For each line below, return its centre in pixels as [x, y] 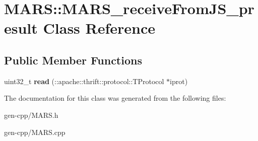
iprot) [179, 81]
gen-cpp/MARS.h [31, 115]
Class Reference [99, 28]
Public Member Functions [73, 60]
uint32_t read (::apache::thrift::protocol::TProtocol [84, 81]
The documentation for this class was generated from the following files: [115, 98]
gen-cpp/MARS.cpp [35, 132]
